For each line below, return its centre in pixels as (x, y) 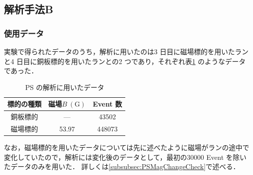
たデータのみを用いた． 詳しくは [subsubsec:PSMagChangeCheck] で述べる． (122, 166)
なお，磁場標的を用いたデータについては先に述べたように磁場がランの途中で (127, 147)
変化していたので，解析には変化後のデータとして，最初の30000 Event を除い (125, 157)
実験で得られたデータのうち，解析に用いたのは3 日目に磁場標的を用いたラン (126, 51)
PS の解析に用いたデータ (65, 87)
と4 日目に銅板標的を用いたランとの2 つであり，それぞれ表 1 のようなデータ (125, 61)
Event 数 (107, 104)
